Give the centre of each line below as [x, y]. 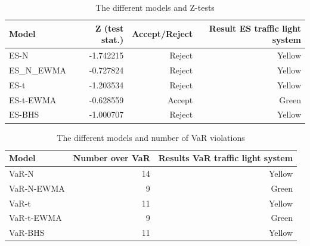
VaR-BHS [27, 233]
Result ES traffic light [255, 28]
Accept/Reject [162, 34]
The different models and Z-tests [155, 7]
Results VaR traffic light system [226, 158]
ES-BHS [24, 114]
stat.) [112, 40]
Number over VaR [111, 158]
